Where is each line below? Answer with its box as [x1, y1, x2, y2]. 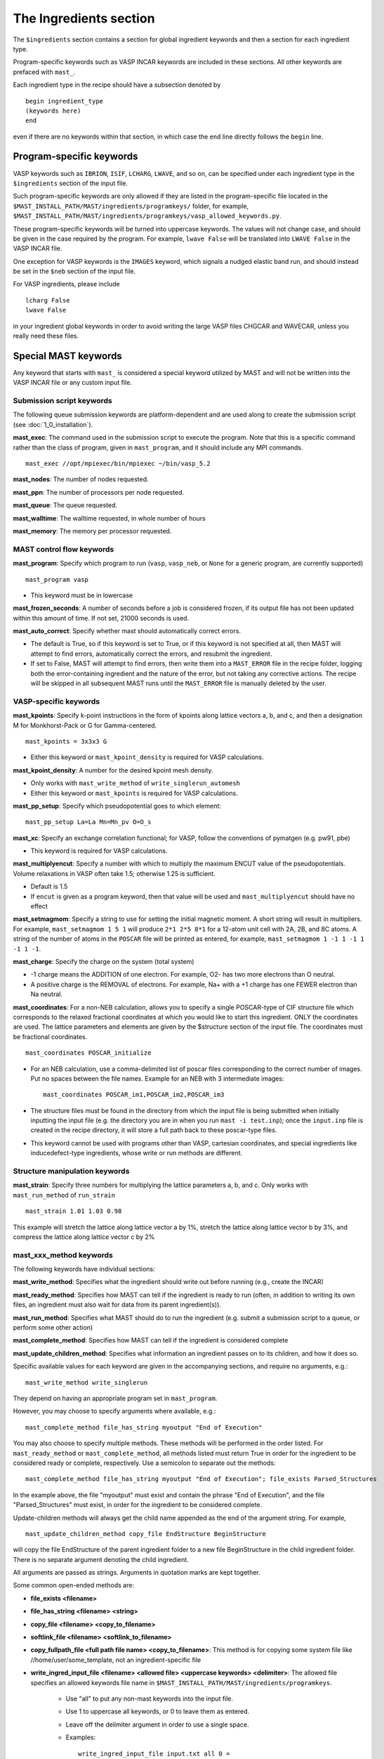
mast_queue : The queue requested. [13, 501, 118, 509]
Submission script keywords [13, 396, 112, 406]
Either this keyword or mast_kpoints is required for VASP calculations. [30, 789, 239, 797]
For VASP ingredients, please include [13, 280, 120, 288]
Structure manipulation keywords [13, 1167, 130, 1176]
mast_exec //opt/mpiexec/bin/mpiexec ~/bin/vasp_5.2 [25, 459, 211, 468]
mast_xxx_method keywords [13, 1250, 114, 1259]
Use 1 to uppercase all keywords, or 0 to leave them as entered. [65, 1707, 250, 1716]
